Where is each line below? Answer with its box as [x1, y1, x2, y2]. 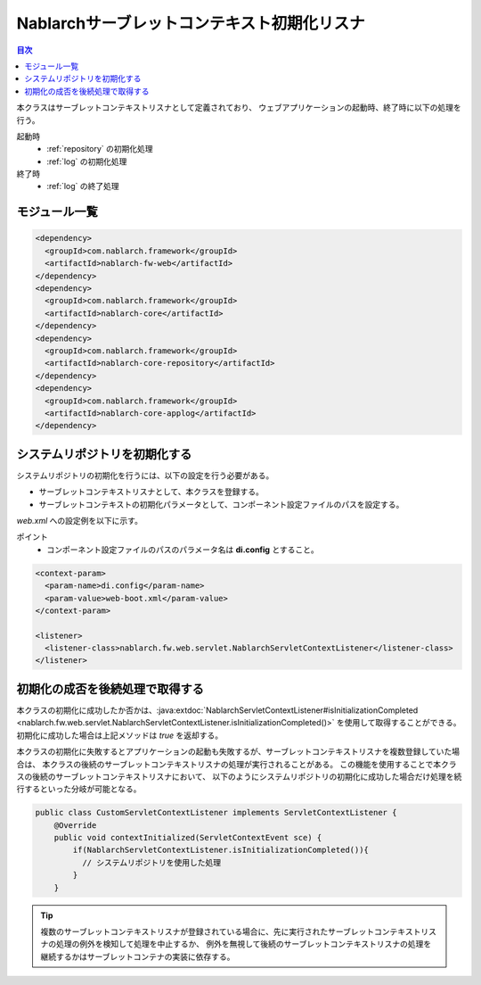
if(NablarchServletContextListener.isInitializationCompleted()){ [72, 845, 370, 856]
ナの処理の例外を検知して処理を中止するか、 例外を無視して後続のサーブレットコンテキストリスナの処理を [40, 939, 432, 949]
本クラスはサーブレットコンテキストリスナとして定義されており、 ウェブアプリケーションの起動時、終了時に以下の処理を [16, 103, 462, 113]
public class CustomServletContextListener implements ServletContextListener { [35, 807, 397, 818]
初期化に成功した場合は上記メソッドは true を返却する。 [16, 730, 224, 741]
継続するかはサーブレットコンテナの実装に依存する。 [40, 951, 235, 962]
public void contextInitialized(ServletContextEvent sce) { [53, 832, 322, 843]
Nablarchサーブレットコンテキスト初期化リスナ [16, 13, 365, 33]
